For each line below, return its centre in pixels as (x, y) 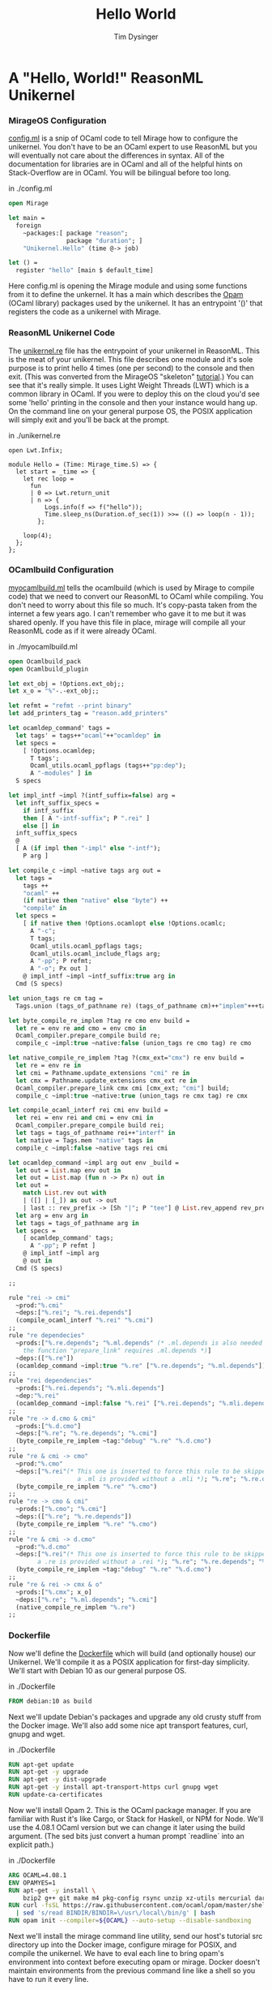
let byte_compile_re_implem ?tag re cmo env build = (99, 1021)
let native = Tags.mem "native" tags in (85, 1140)
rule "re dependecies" (47, 1336)
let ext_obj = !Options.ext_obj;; (67, 684)
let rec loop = (49, 479)
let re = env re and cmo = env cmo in (81, 1028)
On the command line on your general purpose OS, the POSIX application (131, 411)
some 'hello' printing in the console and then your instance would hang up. (133, 402)
